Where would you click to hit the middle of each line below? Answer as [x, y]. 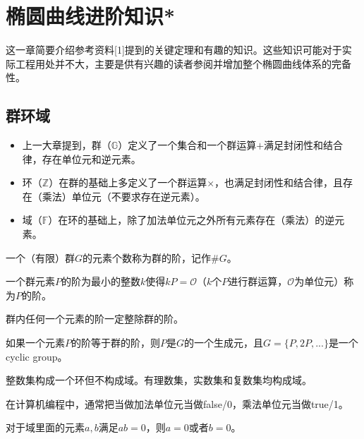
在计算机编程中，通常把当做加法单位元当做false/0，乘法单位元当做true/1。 [177, 403]
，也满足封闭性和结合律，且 [279, 182]
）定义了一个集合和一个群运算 [187, 145]
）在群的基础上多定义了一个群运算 [128, 182]
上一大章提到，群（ [67, 145]
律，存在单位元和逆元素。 [81, 158]
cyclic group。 [37, 356]
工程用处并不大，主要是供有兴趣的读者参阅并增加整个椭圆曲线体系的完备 [183, 63]
